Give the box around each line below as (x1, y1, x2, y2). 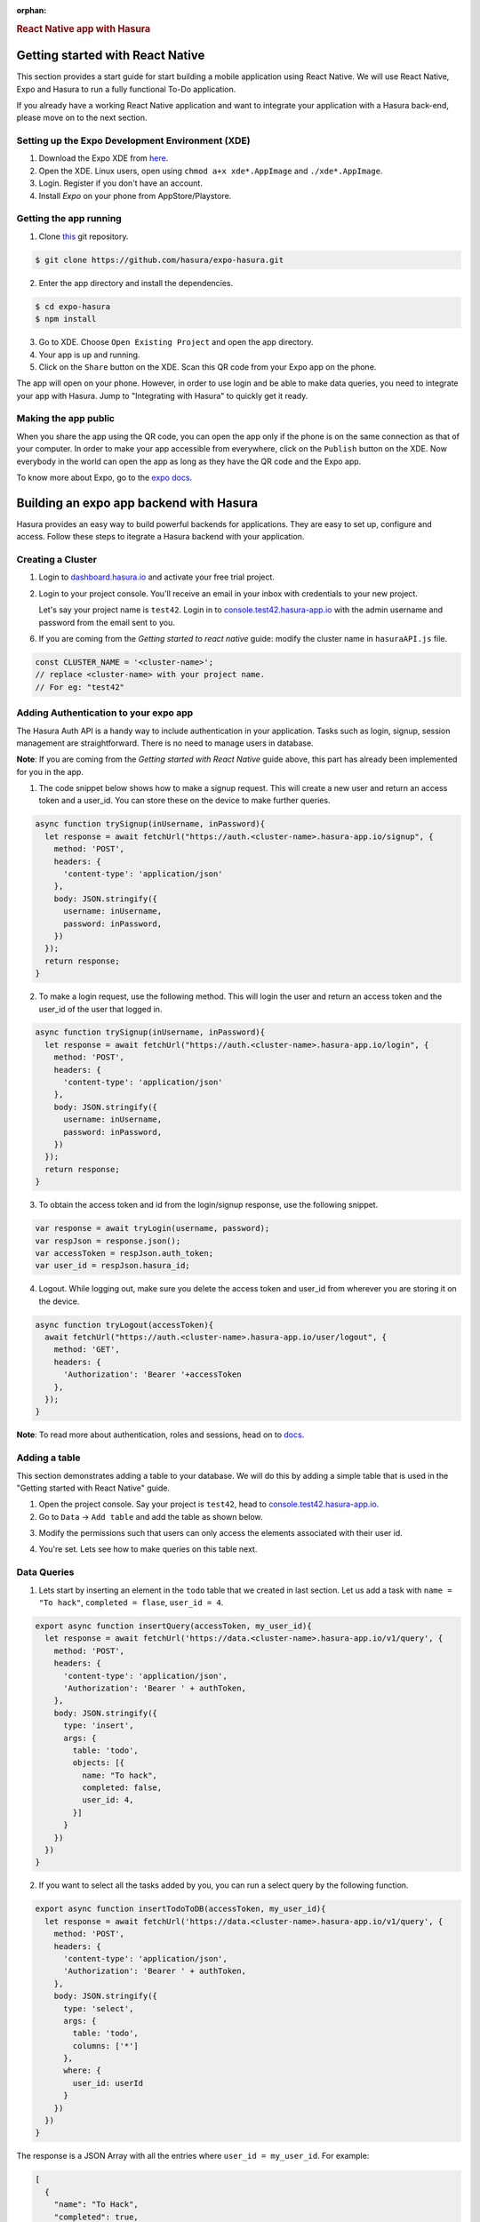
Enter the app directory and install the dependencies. (38, 277, 234, 288)
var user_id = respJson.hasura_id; (35, 1260, 190, 1271)
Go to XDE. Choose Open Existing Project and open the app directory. (38, 337, 314, 348)
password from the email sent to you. (38, 617, 175, 627)
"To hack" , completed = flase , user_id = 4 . (38, 1597, 224, 1608)
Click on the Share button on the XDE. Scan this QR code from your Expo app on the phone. (38, 361, 377, 372)
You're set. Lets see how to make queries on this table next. (38, 1544, 258, 1555)
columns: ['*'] (72, 2041, 140, 2050)
